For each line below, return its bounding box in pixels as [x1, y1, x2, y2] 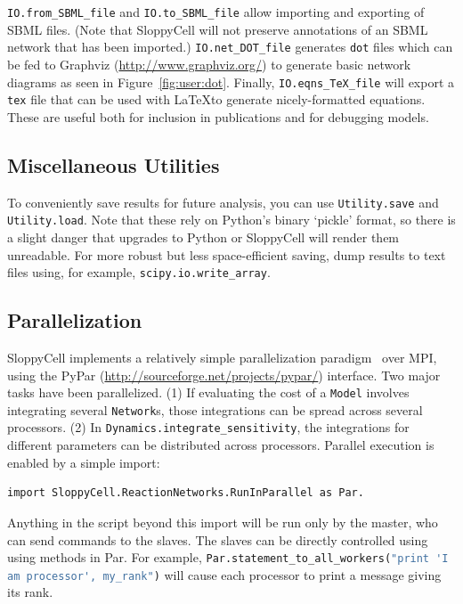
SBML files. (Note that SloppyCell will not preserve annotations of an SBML [7, 20, 428, 38]
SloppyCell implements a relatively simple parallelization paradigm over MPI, [7, 347, 437, 366]
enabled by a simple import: [7, 453, 160, 471]
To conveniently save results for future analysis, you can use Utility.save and [7, 192, 439, 211]
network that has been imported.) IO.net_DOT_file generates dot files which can [7, 37, 453, 56]
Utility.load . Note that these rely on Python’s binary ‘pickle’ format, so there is [7, 210, 456, 229]
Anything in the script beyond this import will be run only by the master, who [7, 512, 438, 531]
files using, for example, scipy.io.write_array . [7, 263, 271, 282]
